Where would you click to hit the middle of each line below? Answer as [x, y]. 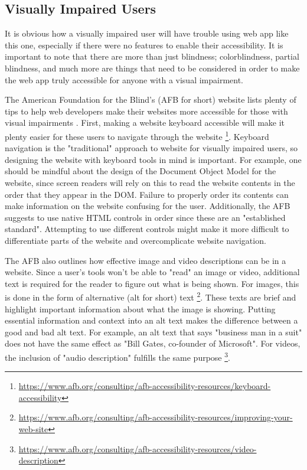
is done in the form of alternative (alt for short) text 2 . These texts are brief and [151, 296]
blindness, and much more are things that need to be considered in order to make [152, 68]
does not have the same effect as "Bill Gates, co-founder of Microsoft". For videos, [153, 343]
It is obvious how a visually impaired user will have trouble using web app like [147, 33]
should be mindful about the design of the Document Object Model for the [141, 171]
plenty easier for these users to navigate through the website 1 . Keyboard [137, 135]
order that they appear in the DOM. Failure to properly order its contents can [147, 194]
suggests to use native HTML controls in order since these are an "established [145, 217]
